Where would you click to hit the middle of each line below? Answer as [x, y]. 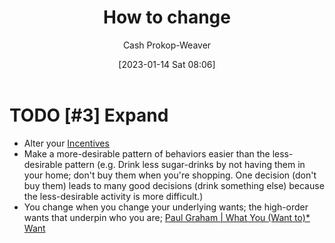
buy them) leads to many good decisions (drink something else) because [174, 185]
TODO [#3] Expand [89, 115]
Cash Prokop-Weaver [167, 45]
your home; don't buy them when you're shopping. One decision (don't [170, 175]
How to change [167, 17]
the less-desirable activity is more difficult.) [113, 196]
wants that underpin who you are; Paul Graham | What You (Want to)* [167, 217]
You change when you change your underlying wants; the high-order [166, 207]
